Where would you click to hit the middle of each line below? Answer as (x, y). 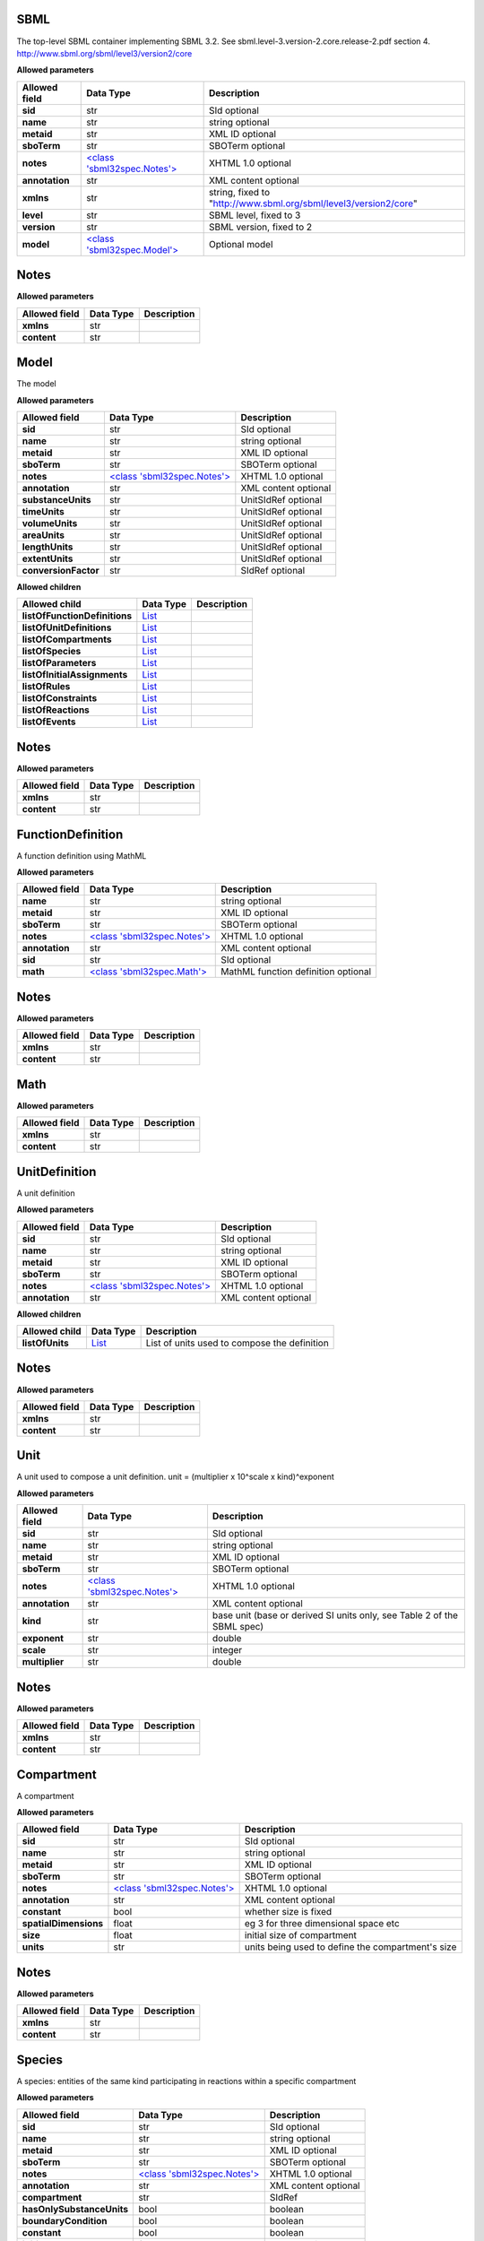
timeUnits (43, 511)
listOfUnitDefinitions (67, 627)
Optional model (241, 244)
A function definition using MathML (82, 855)
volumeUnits (50, 523)
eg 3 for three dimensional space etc (322, 1924)
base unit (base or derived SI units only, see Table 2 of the (335, 1615)
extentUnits (48, 558)
